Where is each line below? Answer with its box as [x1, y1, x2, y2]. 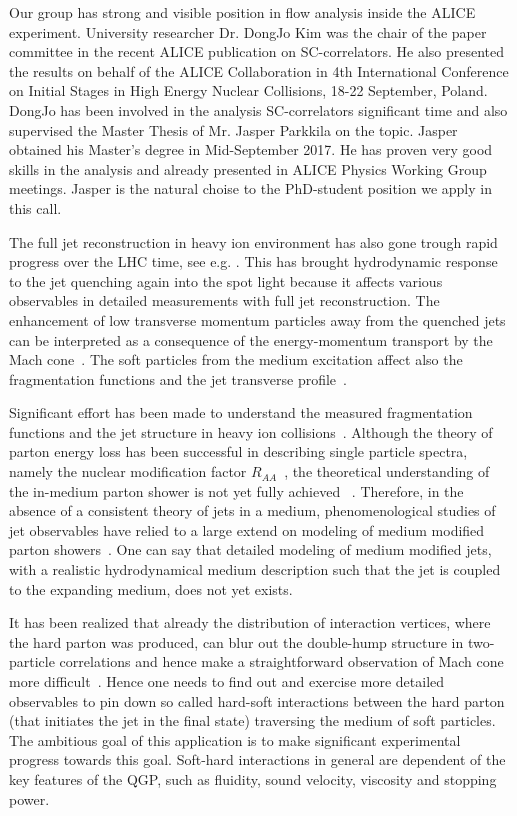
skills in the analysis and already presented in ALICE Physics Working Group [9, 158, 487, 179]
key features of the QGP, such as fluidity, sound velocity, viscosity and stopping [9, 768, 497, 789]
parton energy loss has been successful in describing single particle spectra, [9, 441, 468, 462]
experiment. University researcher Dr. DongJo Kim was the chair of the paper [9, 21, 487, 42]
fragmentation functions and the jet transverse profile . [9, 368, 347, 389]
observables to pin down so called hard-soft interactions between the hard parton [9, 690, 505, 711]
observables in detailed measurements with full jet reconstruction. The [9, 290, 440, 311]
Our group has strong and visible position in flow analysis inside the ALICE [9, 2, 476, 22]
